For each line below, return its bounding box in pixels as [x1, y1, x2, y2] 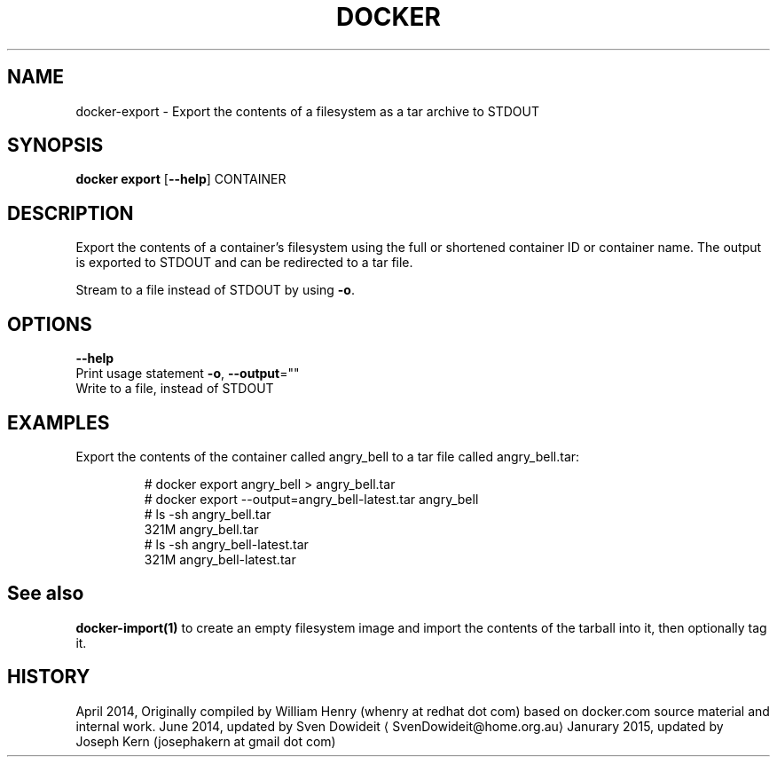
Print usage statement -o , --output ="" [75, 366, 300, 382]
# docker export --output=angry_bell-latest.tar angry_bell [144, 491, 479, 507]
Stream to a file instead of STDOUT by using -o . [75, 282, 355, 298]
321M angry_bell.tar [144, 521, 259, 537]
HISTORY [7, 666, 90, 689]
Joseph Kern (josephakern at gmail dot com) [75, 733, 336, 749]
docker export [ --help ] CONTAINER [75, 171, 286, 187]
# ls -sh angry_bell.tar [144, 506, 271, 522]
